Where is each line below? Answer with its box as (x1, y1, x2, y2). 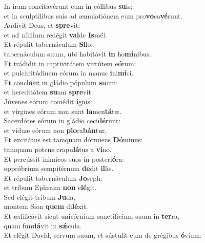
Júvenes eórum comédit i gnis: (4, 96, 92, 106)
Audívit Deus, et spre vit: (4, 20, 81, 30)
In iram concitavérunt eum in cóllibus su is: (4, 1, 133, 11)
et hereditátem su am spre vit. (4, 87, 93, 97)
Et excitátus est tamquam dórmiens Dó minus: (4, 134, 143, 145)
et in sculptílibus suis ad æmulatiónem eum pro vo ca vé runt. (4, 10, 183, 20)
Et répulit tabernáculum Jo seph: (4, 172, 102, 183)
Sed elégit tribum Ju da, (4, 191, 76, 202)
